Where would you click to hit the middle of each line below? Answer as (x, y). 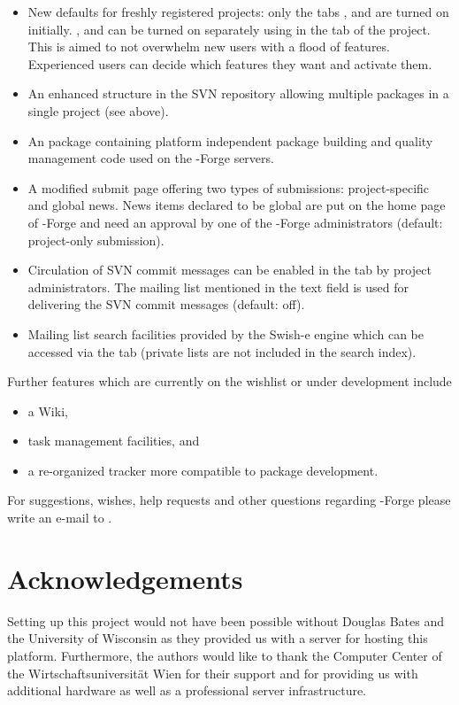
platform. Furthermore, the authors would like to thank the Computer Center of (225, 655)
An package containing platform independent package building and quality (230, 140)
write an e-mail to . (60, 518)
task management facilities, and (114, 441)
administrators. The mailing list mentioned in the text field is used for (218, 287)
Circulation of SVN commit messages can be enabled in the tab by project (229, 270)
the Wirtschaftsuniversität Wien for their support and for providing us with (213, 673)
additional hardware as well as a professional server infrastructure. (187, 690)
